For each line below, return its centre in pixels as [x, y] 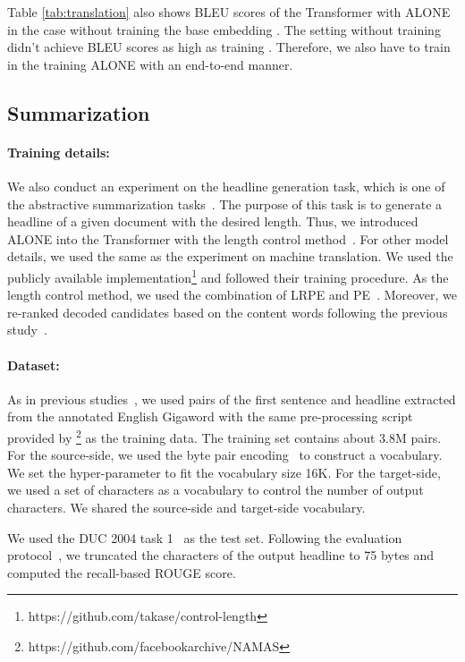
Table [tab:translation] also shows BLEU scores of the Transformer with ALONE [229, 12]
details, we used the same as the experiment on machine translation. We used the [230, 256]
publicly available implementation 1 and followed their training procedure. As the [228, 276]
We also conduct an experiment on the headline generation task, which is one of [226, 186]
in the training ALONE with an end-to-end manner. [150, 64]
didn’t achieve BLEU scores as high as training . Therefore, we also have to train [229, 47]
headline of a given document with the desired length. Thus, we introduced [213, 221]
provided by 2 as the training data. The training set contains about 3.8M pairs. [224, 436]
